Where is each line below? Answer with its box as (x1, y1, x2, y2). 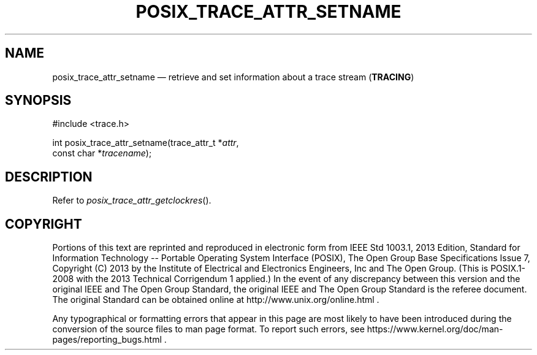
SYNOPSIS (5, 93, 72, 109)
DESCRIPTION (5, 169, 93, 185)
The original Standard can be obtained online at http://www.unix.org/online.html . (52, 294, 379, 305)
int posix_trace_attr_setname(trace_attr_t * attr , (52, 137, 239, 148)
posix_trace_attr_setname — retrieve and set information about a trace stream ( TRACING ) (52, 71, 414, 82)
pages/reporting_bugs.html (52, 334, 162, 345)
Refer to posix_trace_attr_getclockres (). (52, 195, 211, 206)
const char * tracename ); (52, 148, 152, 159)
